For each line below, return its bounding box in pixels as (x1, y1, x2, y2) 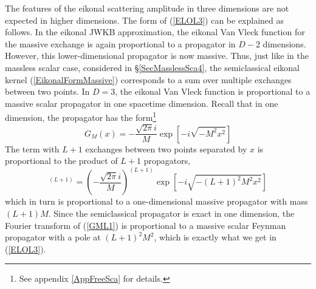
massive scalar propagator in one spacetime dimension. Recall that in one (5, 97, 278, 109)
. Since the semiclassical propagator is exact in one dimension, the (48, 207, 295, 220)
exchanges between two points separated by (85, 142, 247, 155)
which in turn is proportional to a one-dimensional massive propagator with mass (5, 195, 308, 208)
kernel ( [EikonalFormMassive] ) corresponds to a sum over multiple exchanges (5, 73, 292, 86)
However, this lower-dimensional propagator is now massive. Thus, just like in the (5, 49, 309, 62)
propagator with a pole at (5, 231, 101, 243)
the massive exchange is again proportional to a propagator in (5, 37, 236, 50)
